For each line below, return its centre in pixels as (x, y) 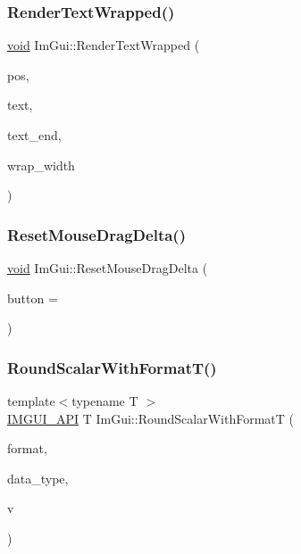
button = (33, 298)
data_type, (38, 478)
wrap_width (41, 165)
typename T (105, 401)
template (31, 401)
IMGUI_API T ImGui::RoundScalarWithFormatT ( (150, 418)
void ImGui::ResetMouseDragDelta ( (108, 268)
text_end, (34, 135)
